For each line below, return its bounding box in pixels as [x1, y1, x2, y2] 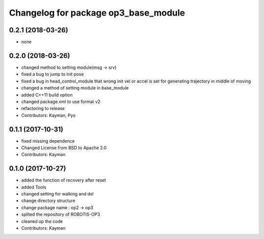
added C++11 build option [21, 92, 73, 98]
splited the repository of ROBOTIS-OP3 [21, 212, 100, 217]
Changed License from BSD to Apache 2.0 [21, 145, 107, 151]
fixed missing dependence [21, 138, 75, 144]
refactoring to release [21, 106, 65, 111]
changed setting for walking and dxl [21, 191, 94, 197]
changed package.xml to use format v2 [21, 98, 101, 105]
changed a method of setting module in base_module [21, 85, 129, 91]
